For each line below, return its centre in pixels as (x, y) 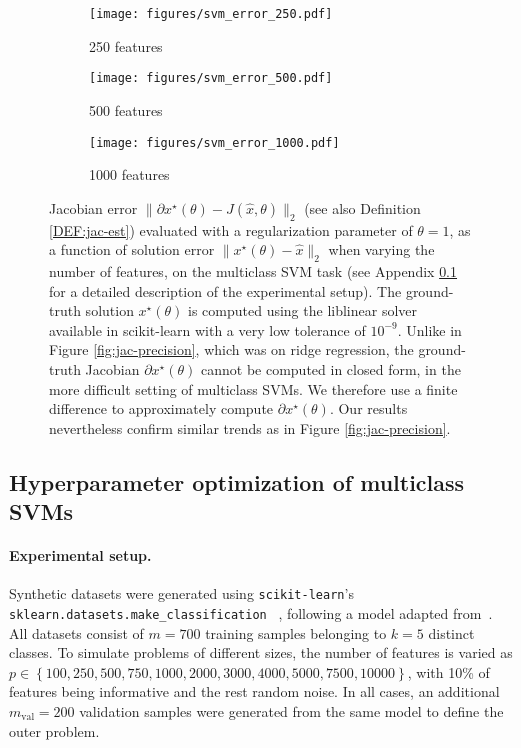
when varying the (381, 249)
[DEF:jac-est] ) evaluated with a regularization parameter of (231, 229)
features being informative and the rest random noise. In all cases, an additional (254, 691)
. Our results (368, 408)
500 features (126, 109)
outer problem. (54, 730)
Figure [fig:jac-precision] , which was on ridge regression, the (231, 349)
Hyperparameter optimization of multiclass (237, 481)
